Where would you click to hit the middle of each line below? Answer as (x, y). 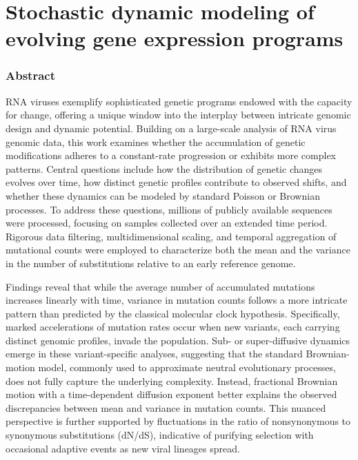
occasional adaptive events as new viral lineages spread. (123, 448)
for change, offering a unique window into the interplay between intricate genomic (178, 115)
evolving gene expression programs (175, 38)
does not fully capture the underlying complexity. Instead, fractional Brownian (172, 380)
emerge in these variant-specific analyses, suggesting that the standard (154, 354)
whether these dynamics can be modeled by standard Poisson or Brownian (163, 195)
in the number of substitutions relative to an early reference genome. (151, 263)
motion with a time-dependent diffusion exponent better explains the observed (171, 394)
